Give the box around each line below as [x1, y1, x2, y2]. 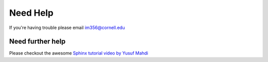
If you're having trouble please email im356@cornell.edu [9, 25, 125, 31]
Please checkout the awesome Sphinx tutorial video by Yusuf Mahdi [9, 50, 148, 56]
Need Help [9, 7, 54, 18]
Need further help [9, 37, 66, 46]
